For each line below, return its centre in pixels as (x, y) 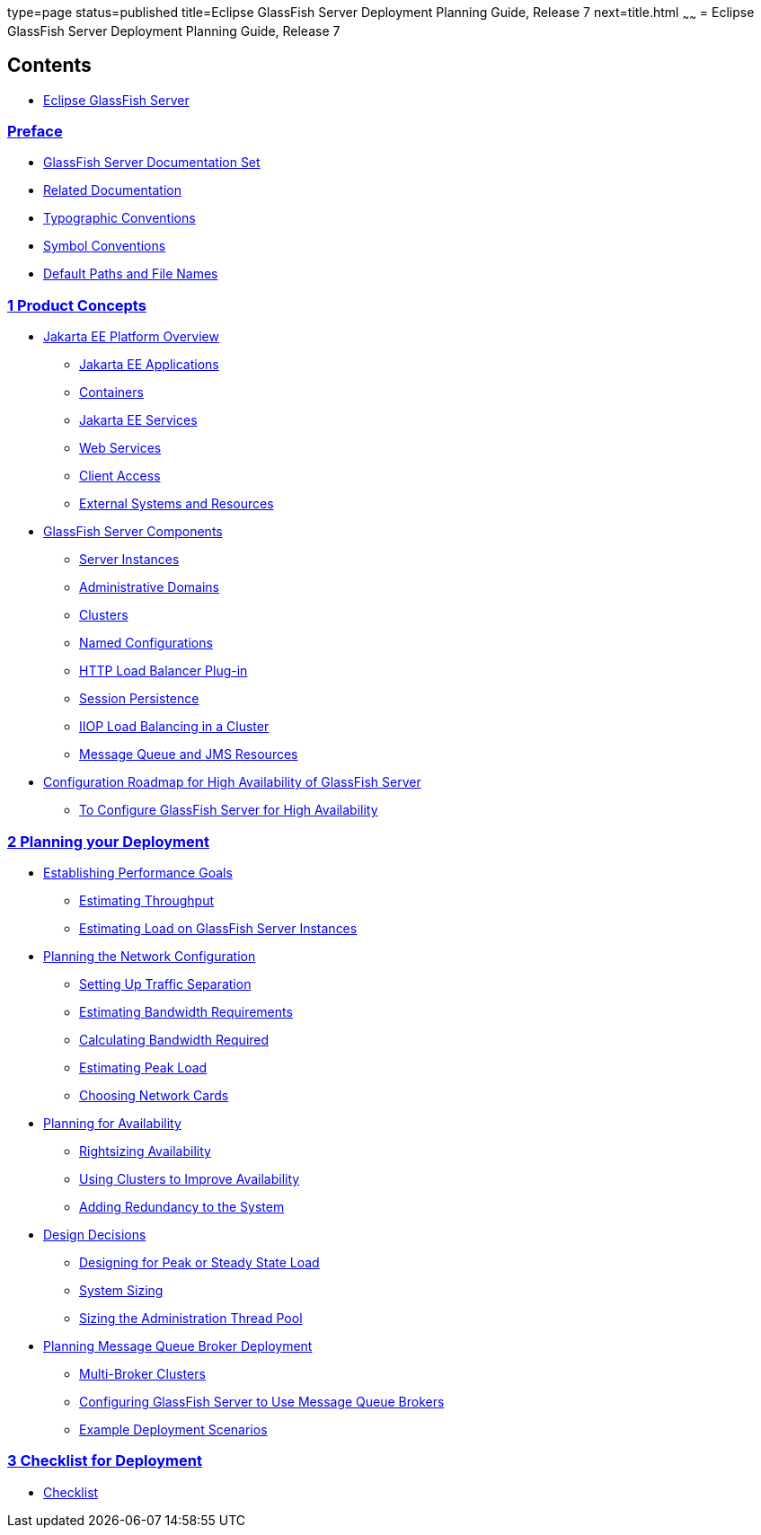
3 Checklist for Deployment (105, 1461)
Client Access (120, 476)
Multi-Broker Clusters (142, 1373)
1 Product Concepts (77, 305)
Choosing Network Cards (154, 1095)
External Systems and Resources (177, 504)
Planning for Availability (112, 1123)
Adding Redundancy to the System (182, 1206)
